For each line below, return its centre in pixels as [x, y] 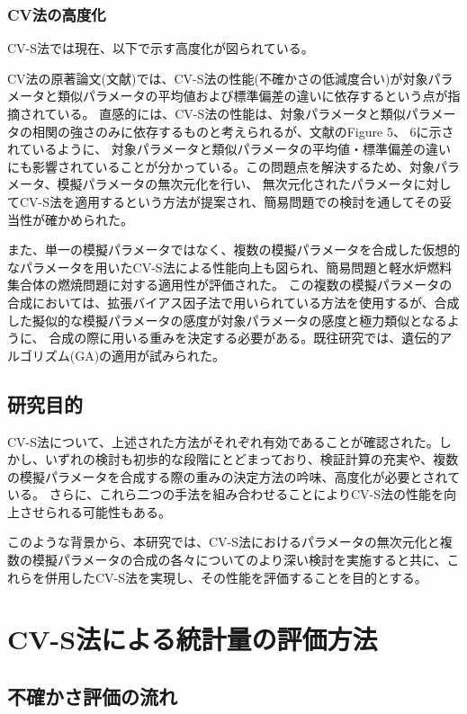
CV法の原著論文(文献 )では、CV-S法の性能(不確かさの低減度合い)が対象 [218, 78]
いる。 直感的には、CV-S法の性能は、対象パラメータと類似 [231, 113]
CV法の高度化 [57, 14]
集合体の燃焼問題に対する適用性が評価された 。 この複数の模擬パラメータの [230, 285]
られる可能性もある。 [108, 511]
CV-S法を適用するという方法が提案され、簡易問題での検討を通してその [229, 201]
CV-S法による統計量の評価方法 [193, 639]
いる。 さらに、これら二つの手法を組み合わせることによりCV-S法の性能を [226, 494]
